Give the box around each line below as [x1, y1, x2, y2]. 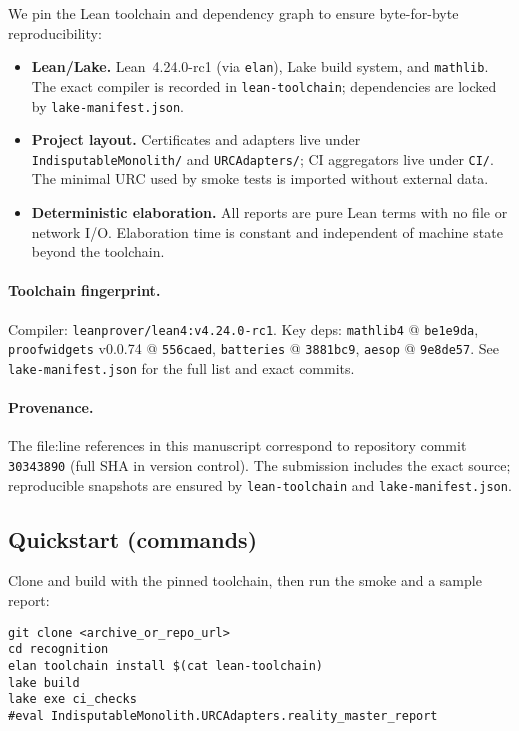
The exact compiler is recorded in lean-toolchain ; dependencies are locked [31, 75, 497, 96]
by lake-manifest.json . [31, 95, 185, 116]
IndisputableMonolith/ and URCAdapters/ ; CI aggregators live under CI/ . [31, 148, 494, 169]
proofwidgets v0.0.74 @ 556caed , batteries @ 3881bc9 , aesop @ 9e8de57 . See [8, 338, 499, 359]
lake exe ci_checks [8, 692, 137, 707]
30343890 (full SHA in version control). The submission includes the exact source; [8, 454, 511, 475]
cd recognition [8, 642, 109, 657]
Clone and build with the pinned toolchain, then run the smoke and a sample [8, 570, 482, 591]
